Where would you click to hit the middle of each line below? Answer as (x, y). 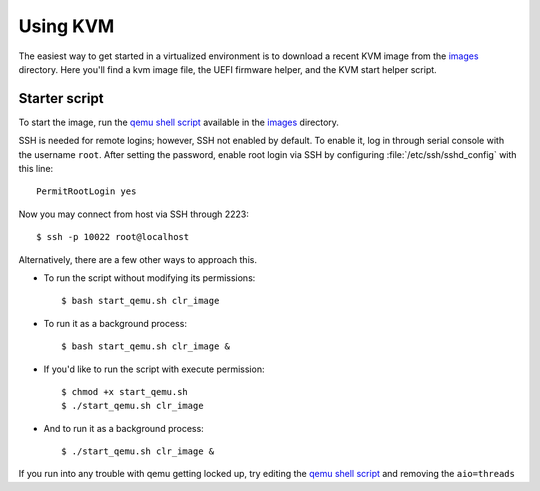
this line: (36, 169)
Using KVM (66, 26)
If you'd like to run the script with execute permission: (154, 369)
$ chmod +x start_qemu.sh (125, 391)
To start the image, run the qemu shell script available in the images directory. (179, 122)
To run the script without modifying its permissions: (149, 277)
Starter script (61, 98)
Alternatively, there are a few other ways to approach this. (137, 259)
